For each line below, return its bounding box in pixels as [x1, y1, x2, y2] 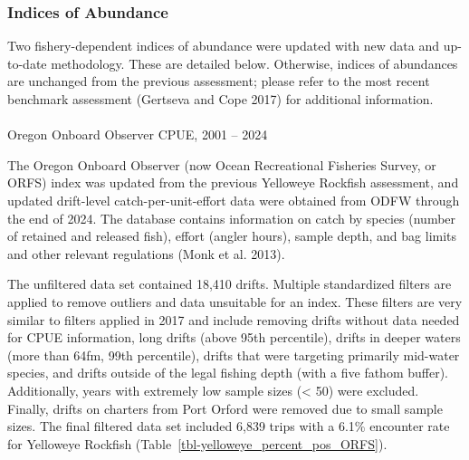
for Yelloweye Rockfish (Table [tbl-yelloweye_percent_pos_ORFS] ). [7, 434, 388, 453]
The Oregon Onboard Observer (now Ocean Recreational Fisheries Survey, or [7, 155, 436, 174]
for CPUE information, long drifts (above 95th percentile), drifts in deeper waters [7, 328, 461, 347]
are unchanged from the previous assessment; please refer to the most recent [7, 72, 430, 91]
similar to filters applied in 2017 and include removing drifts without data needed [7, 310, 460, 329]
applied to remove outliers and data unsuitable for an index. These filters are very [7, 292, 463, 311]
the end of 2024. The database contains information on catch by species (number [7, 208, 456, 227]
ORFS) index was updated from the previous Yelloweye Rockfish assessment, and [7, 173, 459, 192]
